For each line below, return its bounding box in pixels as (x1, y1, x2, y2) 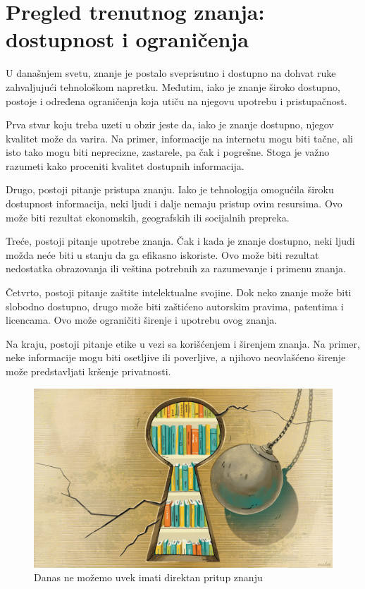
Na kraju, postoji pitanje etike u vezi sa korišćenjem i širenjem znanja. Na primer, (6, 336, 360, 351)
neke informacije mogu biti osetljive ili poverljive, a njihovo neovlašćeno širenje (6, 350, 346, 365)
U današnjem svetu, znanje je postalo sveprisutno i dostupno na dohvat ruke (6, 66, 336, 80)
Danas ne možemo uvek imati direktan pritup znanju (34, 570, 263, 585)
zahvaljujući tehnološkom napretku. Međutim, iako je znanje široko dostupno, (6, 79, 340, 94)
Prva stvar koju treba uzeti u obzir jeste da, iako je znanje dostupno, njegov (6, 117, 334, 132)
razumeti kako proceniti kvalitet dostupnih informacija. (6, 158, 245, 173)
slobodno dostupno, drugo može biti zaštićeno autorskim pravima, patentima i (6, 298, 344, 313)
